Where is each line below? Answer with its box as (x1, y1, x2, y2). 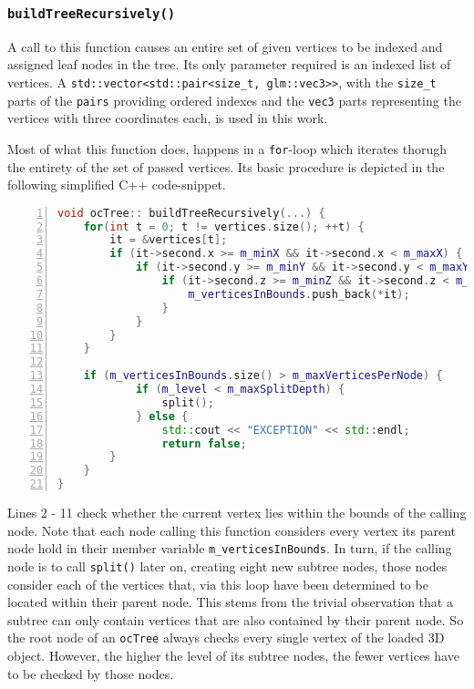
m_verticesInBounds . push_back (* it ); (188, 287, 410, 301)
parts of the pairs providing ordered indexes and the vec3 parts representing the (7, 90, 461, 109)
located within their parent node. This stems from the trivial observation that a (7, 592, 453, 612)
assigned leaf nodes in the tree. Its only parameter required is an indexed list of (7, 55, 451, 74)
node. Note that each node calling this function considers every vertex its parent (7, 520, 457, 540)
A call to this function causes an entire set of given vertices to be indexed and (7, 36, 443, 56)
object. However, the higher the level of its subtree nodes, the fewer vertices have (7, 646, 459, 665)
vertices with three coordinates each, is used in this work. (7, 108, 328, 128)
